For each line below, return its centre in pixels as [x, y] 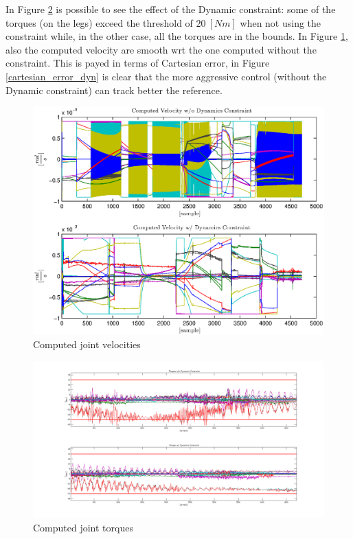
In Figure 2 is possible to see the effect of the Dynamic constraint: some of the [171, 9]
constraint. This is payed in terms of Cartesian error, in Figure [138, 63]
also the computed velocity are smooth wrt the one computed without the [161, 49]
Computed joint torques [83, 527]
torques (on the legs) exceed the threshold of [99, 22]
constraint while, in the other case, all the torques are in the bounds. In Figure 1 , [177, 36]
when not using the [281, 22]
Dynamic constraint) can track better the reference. [114, 90]
